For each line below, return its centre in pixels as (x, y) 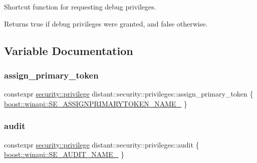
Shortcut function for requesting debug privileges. (80, 6)
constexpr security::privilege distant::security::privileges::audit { (102, 144)
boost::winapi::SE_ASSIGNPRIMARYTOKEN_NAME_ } (96, 103)
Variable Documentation (69, 50)
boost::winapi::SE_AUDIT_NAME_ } (64, 154)
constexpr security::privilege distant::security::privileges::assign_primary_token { (129, 94)
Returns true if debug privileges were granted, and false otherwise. (106, 23)
